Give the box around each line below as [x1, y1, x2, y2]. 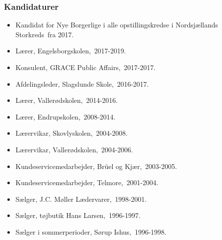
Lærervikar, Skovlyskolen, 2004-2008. [15, 128, 128, 138]
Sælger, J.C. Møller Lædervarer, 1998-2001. [15, 193, 147, 204]
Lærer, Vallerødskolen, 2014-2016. [15, 95, 118, 105]
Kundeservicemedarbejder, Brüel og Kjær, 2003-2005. [15, 161, 177, 171]
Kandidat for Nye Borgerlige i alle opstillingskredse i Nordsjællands [15, 20, 218, 30]
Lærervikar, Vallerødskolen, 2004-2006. [15, 144, 133, 154]
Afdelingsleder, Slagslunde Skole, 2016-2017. [15, 78, 149, 89]
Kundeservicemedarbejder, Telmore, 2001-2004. [15, 177, 158, 188]
